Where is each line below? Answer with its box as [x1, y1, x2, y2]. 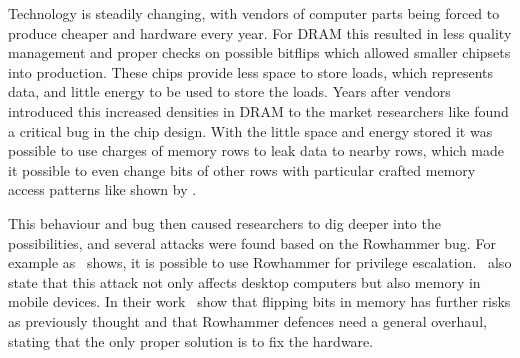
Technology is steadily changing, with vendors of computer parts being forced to [8, 3, 500, 23]
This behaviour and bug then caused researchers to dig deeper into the [8, 212, 441, 233]
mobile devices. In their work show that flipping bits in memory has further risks [8, 291, 511, 312]
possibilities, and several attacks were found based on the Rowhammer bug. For [8, 232, 496, 253]
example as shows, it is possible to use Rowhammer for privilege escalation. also [8, 252, 512, 273]
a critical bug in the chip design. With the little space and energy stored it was [8, 120, 493, 141]
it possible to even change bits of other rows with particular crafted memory [8, 159, 476, 180]
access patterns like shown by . [8, 179, 197, 200]
